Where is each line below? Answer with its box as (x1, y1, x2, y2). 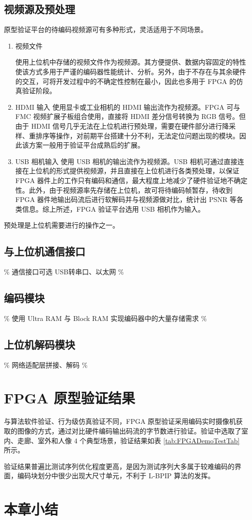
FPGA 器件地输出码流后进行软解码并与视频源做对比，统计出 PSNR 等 (15, 194, 237, 204)
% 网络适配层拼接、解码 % (4, 359, 88, 369)
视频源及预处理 (4, 1, 75, 17)
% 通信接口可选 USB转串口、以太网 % (4, 267, 124, 277)
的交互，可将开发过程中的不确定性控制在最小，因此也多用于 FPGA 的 (15, 76, 236, 86)
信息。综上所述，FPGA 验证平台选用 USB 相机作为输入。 (22, 203, 205, 214)
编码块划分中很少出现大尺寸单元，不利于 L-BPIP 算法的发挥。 (17, 470, 215, 481)
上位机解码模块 (4, 336, 75, 352)
